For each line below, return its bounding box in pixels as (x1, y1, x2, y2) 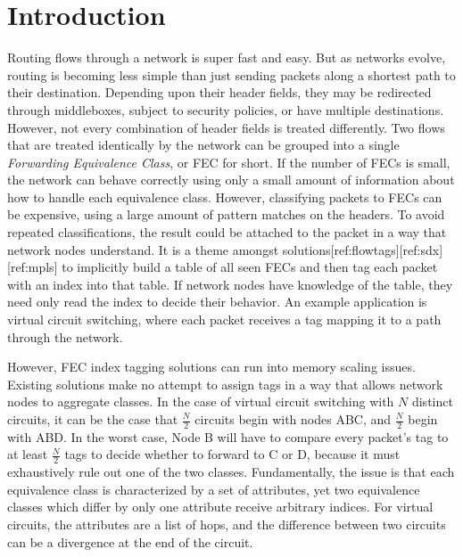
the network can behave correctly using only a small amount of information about (7, 170, 455, 189)
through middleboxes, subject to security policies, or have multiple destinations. (7, 100, 444, 119)
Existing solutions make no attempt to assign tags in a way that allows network (7, 374, 443, 393)
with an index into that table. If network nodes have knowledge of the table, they (7, 274, 453, 293)
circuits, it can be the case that (7, 410, 178, 428)
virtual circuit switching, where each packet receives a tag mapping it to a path (7, 310, 442, 329)
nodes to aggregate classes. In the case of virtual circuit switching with (7, 392, 394, 411)
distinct (411, 392, 453, 411)
